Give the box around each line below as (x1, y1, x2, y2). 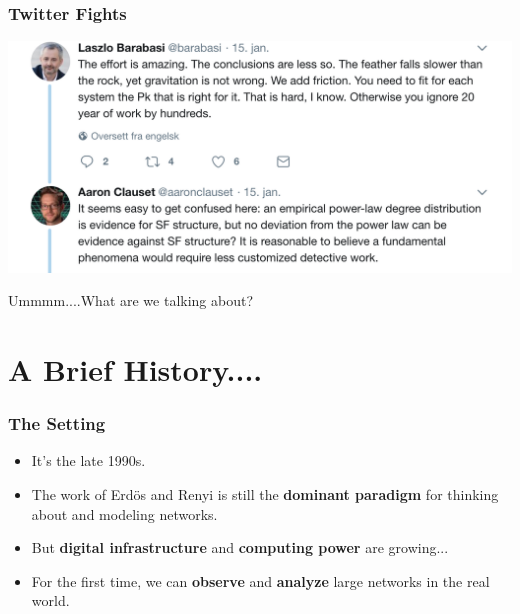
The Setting (8, 411, 106, 436)
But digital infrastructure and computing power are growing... (31, 537, 449, 558)
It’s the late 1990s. (31, 450, 146, 471)
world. (31, 590, 70, 611)
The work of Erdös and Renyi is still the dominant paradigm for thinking (31, 483, 499, 504)
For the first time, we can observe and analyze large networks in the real (31, 570, 490, 591)
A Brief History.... (8, 348, 263, 389)
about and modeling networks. (31, 503, 218, 524)
